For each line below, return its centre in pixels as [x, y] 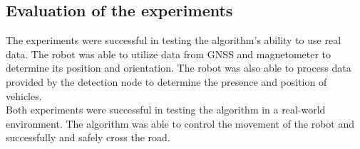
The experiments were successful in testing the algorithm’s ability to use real [174, 40]
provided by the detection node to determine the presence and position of [166, 81]
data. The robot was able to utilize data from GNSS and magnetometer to [169, 54]
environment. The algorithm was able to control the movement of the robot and [180, 123]
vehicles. [24, 95]
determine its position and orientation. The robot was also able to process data [179, 68]
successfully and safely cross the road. [88, 137]
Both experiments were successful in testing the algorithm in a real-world [166, 110]
